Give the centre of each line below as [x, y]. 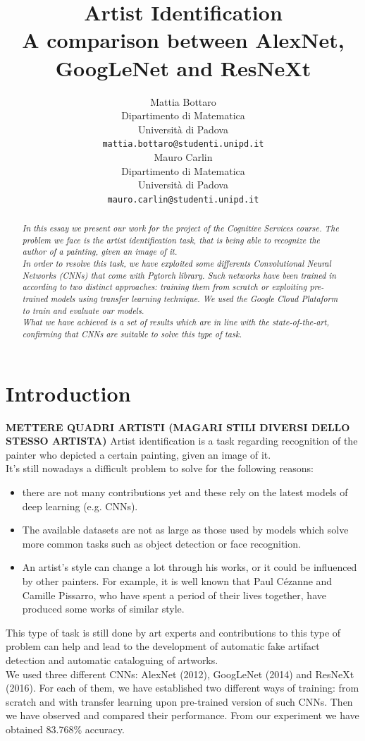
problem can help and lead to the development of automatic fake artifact [163, 646]
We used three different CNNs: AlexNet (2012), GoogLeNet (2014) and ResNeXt [180, 674]
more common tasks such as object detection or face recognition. [161, 543]
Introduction [68, 393]
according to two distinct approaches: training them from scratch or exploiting [165, 287]
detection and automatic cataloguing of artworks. [112, 659]
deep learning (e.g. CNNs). [80, 506]
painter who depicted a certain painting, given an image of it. [138, 454]
